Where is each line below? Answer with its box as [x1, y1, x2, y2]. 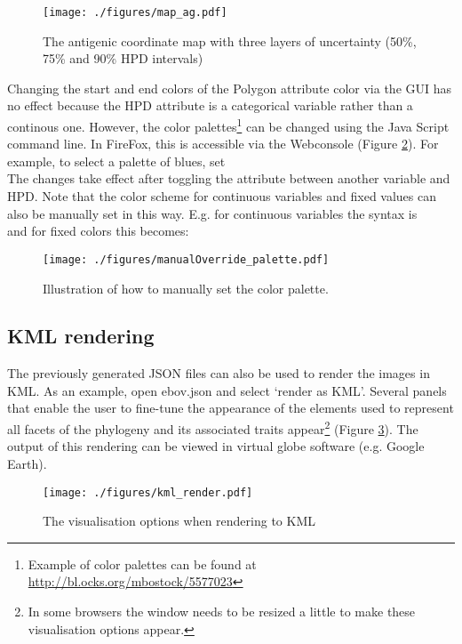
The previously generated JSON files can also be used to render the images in [7, 364, 430, 382]
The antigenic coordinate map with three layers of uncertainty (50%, [43, 31, 417, 50]
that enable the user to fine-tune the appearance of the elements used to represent [7, 398, 454, 417]
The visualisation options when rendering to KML [43, 511, 315, 530]
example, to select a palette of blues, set [7, 151, 226, 170]
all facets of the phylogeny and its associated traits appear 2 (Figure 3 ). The [7, 417, 418, 438]
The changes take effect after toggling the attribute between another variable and [7, 169, 450, 188]
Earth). [7, 454, 47, 472]
